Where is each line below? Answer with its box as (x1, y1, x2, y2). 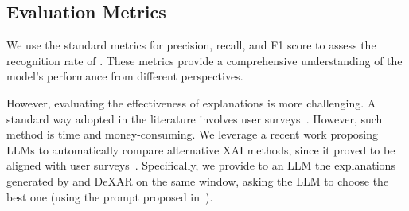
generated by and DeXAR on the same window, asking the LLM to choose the (6, 172, 389, 189)
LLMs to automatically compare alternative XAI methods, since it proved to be (6, 141, 395, 158)
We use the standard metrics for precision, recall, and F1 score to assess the (6, 37, 376, 53)
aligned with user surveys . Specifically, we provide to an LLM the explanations (6, 157, 395, 174)
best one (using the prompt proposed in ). (6, 188, 213, 205)
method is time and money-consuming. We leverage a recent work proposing (6, 126, 379, 143)
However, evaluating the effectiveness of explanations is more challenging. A (6, 94, 376, 111)
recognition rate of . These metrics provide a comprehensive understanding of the (6, 52, 403, 68)
